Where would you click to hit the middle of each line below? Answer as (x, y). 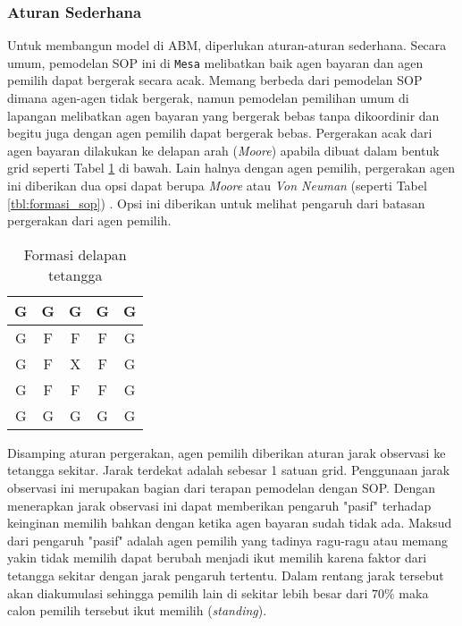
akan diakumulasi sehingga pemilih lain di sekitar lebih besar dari (188, 592)
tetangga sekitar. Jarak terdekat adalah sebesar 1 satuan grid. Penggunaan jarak (229, 470)
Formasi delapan (75, 254)
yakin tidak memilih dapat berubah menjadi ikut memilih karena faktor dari (217, 558)
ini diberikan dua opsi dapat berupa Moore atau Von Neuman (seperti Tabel (217, 186)
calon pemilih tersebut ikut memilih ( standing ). (137, 610)
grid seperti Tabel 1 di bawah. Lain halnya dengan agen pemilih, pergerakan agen (231, 168)
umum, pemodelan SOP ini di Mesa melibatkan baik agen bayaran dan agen (215, 62)
